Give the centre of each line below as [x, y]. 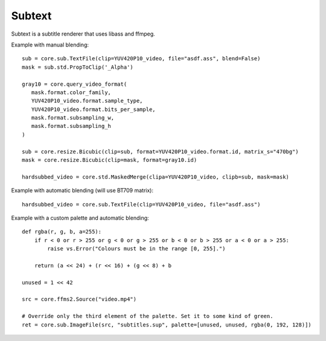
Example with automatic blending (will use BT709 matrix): [82, 191]
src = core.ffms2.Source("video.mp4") [79, 299]
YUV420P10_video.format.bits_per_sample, [94, 109]
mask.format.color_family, [71, 92]
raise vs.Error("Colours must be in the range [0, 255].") [136, 249]
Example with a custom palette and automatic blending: [80, 218]
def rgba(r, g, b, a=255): [62, 232]
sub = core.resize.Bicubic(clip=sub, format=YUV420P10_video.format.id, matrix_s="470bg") [160, 151]
